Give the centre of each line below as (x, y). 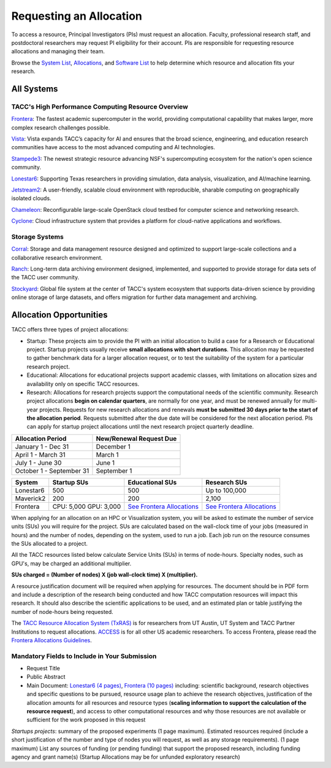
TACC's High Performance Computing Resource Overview (100, 106)
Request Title (44, 669)
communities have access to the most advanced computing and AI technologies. (113, 147)
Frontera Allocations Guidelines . (51, 640)
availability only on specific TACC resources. (83, 384)
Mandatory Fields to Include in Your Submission (84, 656)
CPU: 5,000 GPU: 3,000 (87, 506)
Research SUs (226, 482)
